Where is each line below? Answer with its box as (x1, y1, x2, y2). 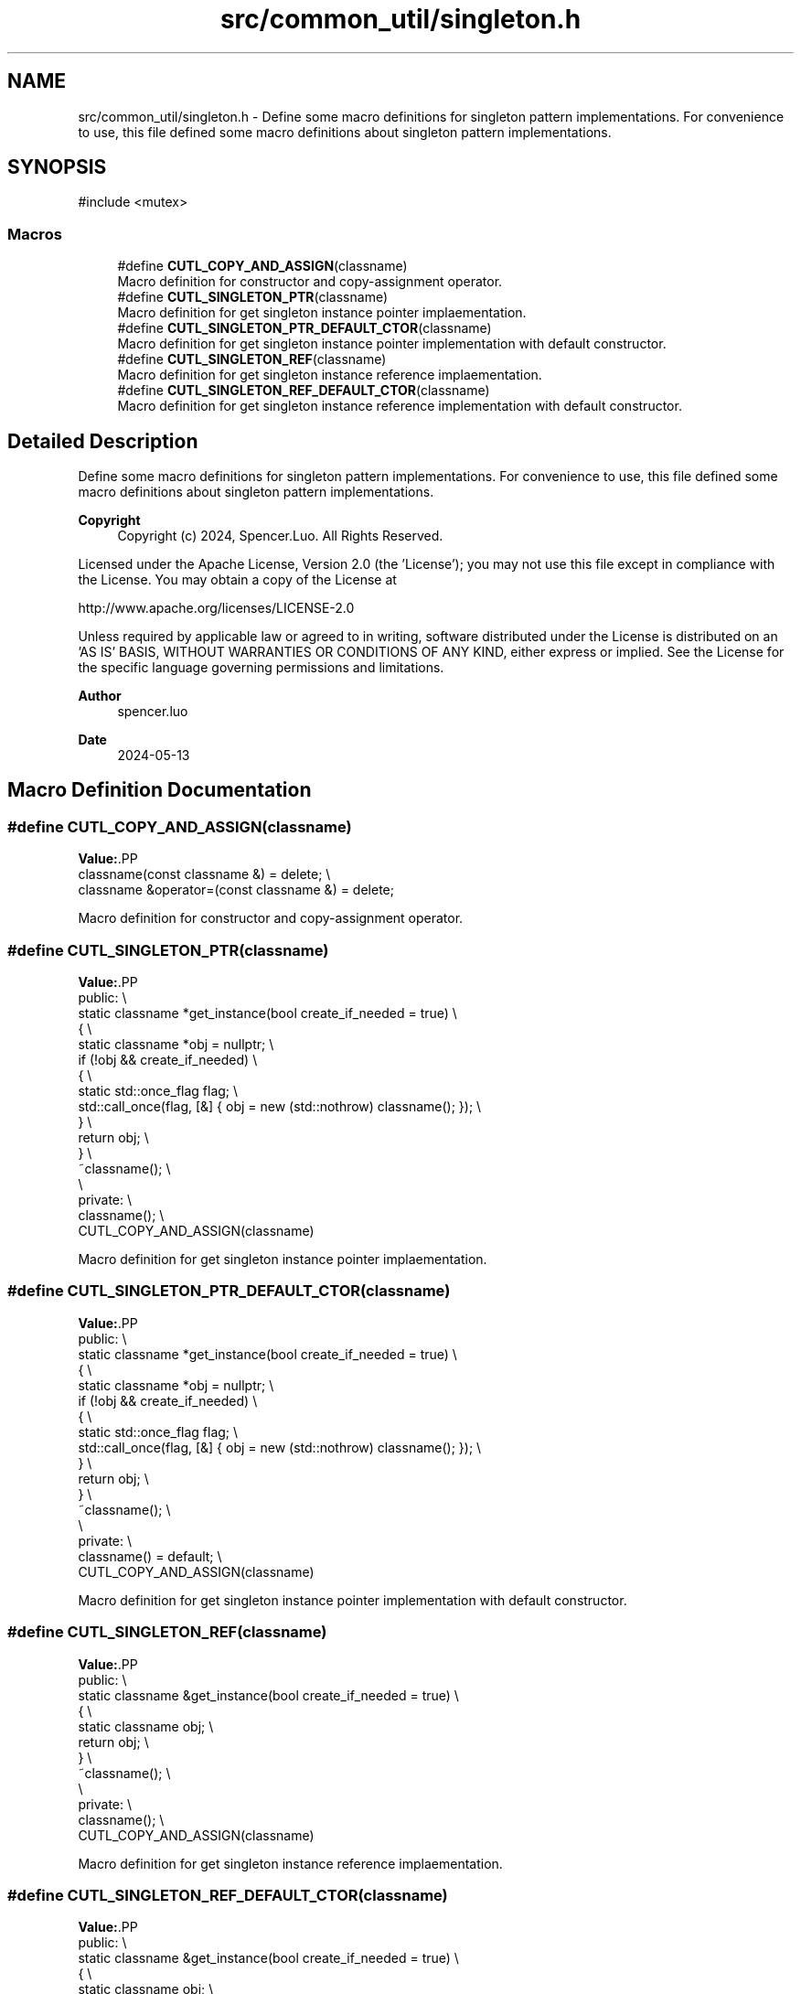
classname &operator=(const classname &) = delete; (78, 882, 394, 898)
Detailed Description (7, 429, 198, 453)
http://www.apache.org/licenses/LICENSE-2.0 (78, 600, 355, 616)
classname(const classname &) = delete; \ (78, 866, 331, 883)
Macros (7, 224, 62, 243)
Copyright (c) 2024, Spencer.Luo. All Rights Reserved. (117, 528, 443, 544)
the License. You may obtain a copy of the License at (78, 572, 397, 588)
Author (78, 688, 122, 704)
